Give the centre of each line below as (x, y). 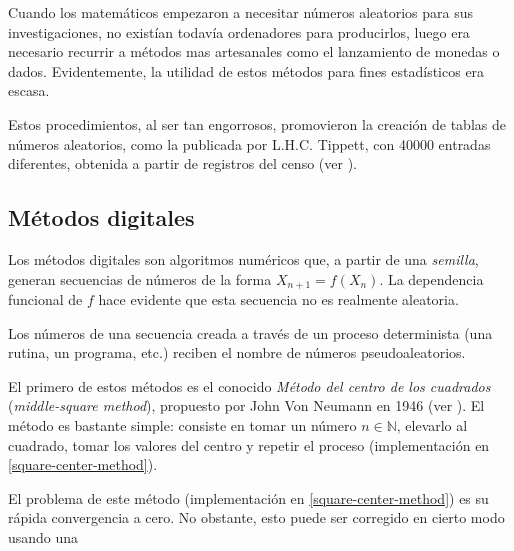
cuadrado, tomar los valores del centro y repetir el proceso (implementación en (249, 444)
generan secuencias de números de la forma (140, 278)
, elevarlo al (432, 424)
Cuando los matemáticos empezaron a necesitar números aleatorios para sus (241, 12)
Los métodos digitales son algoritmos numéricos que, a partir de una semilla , (243, 258)
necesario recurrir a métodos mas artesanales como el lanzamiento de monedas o (254, 51)
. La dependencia (431, 278)
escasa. (29, 90)
